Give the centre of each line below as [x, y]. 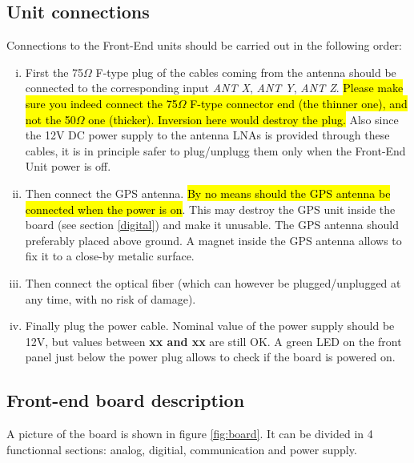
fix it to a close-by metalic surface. [110, 256]
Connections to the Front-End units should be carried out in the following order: [204, 45]
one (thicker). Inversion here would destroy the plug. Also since [243, 119]
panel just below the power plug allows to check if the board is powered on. [210, 357]
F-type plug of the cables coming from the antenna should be [246, 72]
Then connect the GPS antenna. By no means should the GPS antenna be [208, 193]
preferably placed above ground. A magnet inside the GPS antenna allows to [213, 240]
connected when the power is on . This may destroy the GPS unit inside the [210, 209]
